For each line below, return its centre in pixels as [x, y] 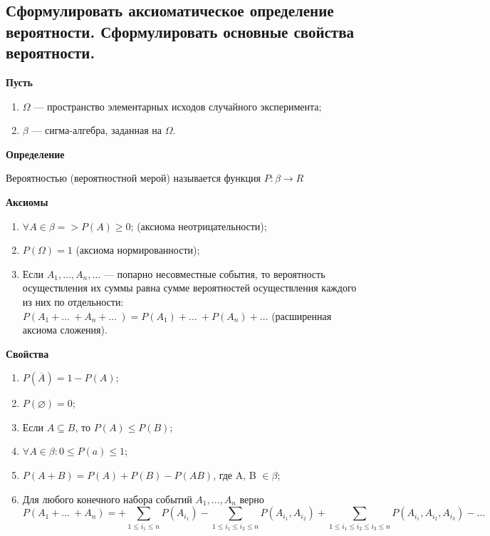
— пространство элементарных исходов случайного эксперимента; [178, 106]
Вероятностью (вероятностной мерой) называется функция [134, 178]
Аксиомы [27, 201]
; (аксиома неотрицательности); [199, 226]
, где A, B [235, 475]
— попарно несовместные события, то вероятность [214, 273]
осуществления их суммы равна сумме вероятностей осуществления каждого [189, 288]
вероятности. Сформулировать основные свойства [180, 31]
